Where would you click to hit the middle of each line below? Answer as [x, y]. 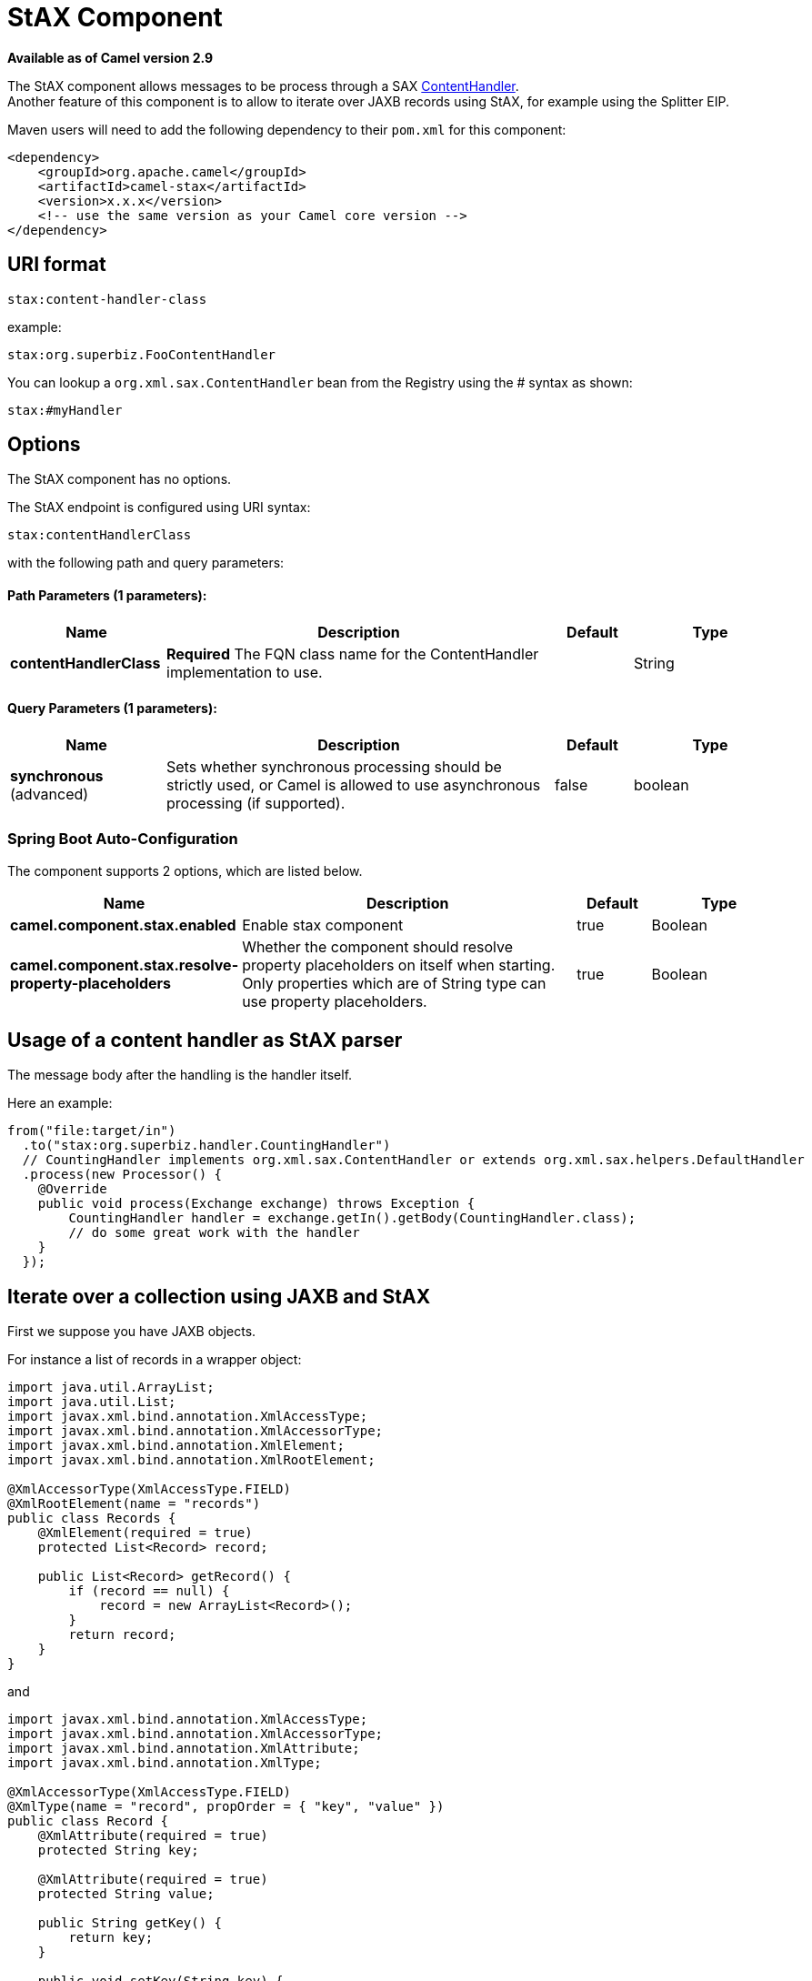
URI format [57, 265]
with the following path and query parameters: [146, 563]
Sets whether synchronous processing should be [334, 766]
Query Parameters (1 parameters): [112, 709]
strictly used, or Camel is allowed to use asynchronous [354, 784]
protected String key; [118, 1850]
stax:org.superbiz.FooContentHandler [142, 354]
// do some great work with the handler [214, 1233]
